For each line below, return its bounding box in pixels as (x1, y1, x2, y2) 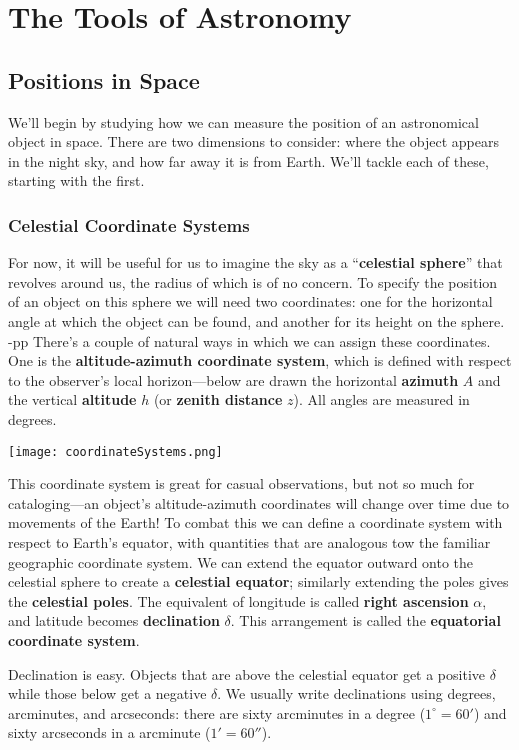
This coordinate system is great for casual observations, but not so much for (8, 473, 475, 494)
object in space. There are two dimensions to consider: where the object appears (8, 131, 499, 152)
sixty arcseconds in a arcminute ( (8, 722, 211, 743)
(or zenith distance (153, 389, 283, 410)
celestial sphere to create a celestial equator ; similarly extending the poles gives (8, 571, 509, 592)
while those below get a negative (8, 683, 207, 704)
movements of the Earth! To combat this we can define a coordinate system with (8, 512, 503, 533)
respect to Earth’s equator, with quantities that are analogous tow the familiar (8, 531, 491, 552)
